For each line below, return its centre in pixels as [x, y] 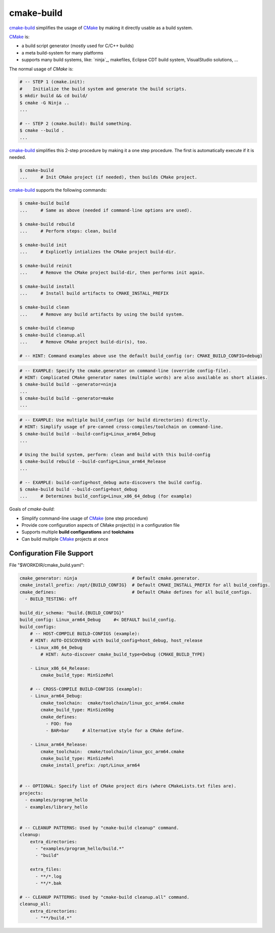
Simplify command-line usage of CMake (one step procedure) [85, 518]
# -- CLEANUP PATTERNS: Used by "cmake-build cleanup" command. [99, 828]
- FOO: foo [59, 724]
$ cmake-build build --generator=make [67, 398]
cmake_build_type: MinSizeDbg [77, 710]
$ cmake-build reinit [46, 266]
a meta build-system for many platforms [62, 53]
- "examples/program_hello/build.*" [80, 849]
